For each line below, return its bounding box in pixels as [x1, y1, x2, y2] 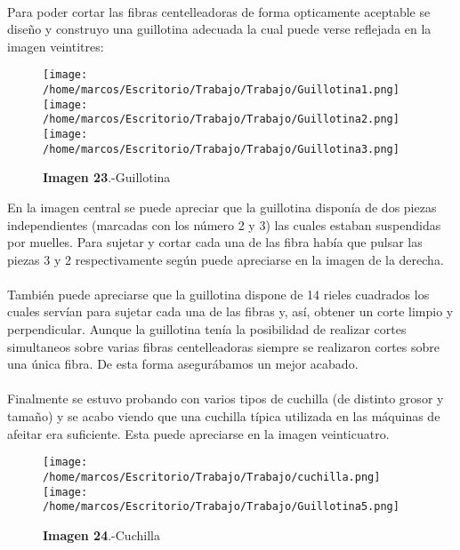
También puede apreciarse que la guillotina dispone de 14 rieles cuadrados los [7, 284, 430, 303]
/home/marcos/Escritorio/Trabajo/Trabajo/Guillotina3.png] [43, 142, 399, 155]
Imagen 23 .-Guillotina [43, 168, 171, 187]
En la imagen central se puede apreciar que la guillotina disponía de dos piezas [7, 197, 437, 216]
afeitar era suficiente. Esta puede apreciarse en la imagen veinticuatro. [7, 424, 390, 442]
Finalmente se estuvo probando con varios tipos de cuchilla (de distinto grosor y [7, 389, 444, 408]
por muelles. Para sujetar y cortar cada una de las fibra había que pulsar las [7, 233, 423, 251]
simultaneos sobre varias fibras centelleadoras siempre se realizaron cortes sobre [7, 337, 440, 355]
